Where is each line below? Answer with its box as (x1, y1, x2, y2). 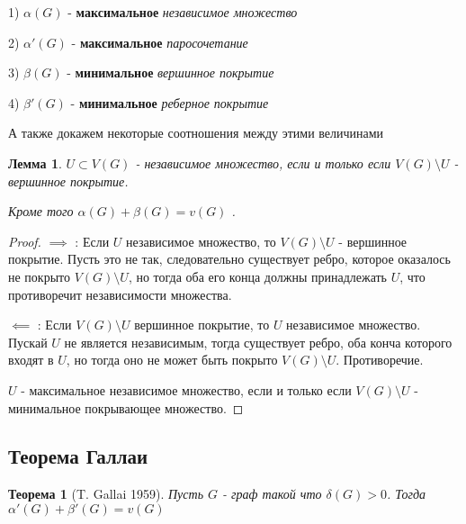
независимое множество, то (126, 231, 276, 250)
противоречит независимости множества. (8, 285, 232, 303)
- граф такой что (222, 484, 322, 503)
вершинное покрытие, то (134, 315, 270, 334)
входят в (8, 350, 54, 369)
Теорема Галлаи (8, 442, 148, 470)
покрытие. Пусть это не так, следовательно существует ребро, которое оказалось (8, 249, 451, 268)
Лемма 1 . (8, 153, 62, 172)
